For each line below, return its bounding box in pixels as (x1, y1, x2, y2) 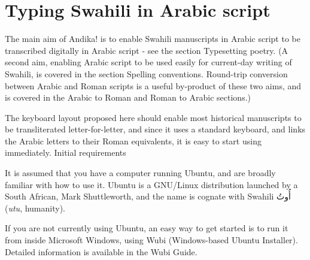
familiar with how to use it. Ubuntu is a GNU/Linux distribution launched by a (5, 178, 298, 191)
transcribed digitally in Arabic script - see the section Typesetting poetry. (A (5, 44, 288, 56)
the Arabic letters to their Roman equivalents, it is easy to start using (5, 134, 262, 147)
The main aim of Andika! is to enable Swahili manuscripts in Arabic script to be (5, 32, 300, 45)
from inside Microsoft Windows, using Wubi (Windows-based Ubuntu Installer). (5, 234, 298, 246)
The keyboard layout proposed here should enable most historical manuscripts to (5, 111, 302, 123)
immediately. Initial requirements (5, 146, 126, 159)
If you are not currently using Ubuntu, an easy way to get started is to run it (5, 222, 288, 234)
